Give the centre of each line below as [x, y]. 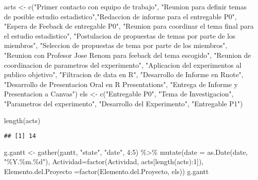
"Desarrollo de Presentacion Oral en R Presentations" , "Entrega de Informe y [121, 84]
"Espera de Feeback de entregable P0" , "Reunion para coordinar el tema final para [129, 26]
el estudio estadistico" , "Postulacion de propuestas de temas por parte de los [120, 35]
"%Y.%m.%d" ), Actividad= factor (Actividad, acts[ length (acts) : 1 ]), [104, 161]
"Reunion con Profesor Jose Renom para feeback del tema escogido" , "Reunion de [128, 55]
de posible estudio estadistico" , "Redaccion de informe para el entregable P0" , [120, 16]
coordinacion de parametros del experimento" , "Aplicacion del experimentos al [123, 65]
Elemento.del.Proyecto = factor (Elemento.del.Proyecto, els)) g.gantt [106, 171]
